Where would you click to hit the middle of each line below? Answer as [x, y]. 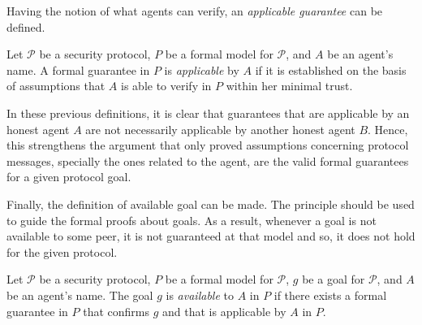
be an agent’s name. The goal [80, 295]
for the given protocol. [62, 251]
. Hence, [388, 129]
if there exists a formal [330, 295]
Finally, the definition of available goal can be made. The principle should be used [211, 204]
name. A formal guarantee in [78, 69]
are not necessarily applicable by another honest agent [220, 129]
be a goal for [334, 279]
